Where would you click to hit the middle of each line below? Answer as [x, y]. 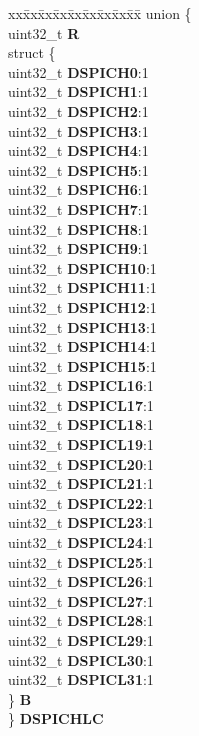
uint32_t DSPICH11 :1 [82, 287]
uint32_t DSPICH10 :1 [82, 267]
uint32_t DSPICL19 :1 [81, 444]
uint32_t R [44, 32]
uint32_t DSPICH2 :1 [78, 110]
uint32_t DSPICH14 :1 [82, 346]
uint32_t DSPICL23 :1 [81, 522]
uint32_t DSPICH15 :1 [82, 365]
